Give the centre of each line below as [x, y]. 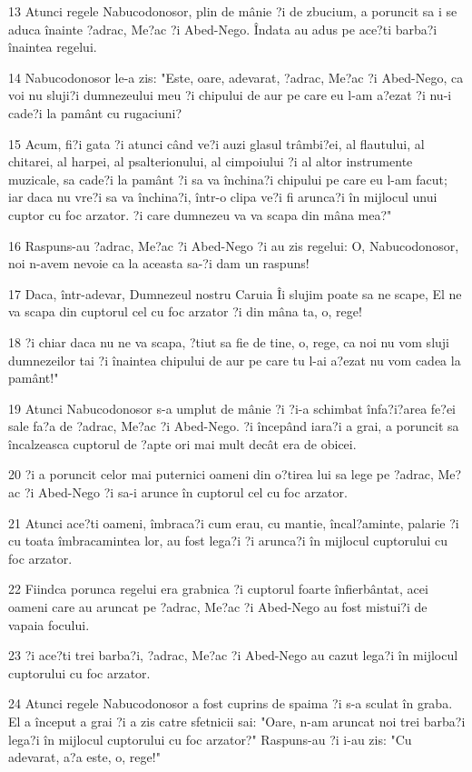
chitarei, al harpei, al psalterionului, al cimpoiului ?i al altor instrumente [211, 161]
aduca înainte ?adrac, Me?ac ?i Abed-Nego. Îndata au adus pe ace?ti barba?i [223, 29]
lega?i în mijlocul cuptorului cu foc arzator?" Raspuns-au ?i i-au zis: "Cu [210, 739]
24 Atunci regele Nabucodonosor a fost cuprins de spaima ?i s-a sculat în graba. [231, 703]
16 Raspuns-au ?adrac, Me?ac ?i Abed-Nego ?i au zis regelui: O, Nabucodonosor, [234, 245]
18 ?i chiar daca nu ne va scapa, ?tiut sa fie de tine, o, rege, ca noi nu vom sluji [229, 341]
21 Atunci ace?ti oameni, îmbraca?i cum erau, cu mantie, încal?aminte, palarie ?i [234, 522]
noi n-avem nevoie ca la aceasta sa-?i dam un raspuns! [159, 263]
